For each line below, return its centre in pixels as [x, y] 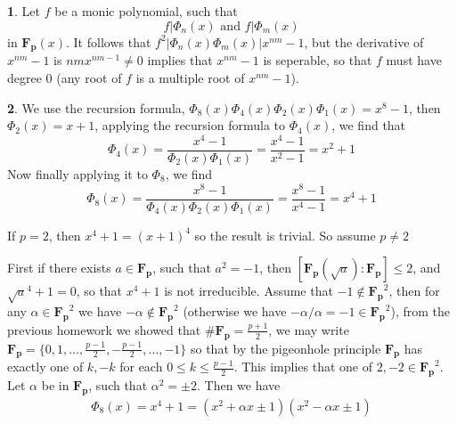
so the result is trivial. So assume [285, 235]
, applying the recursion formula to [190, 125]
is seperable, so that [318, 60]
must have [414, 60]
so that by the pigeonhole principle [286, 348]
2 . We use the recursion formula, [96, 107]
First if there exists [59, 268]
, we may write [309, 329]
